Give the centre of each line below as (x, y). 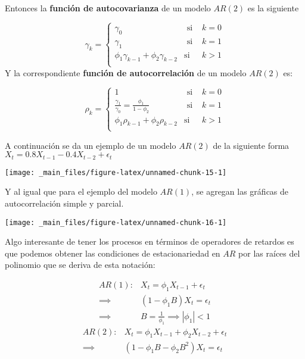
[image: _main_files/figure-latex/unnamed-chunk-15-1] (116, 172)
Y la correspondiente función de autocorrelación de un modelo (126, 72)
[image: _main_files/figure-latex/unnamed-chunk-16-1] (116, 222)
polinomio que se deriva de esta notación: (80, 265)
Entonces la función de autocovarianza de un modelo (108, 8)
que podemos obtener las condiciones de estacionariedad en (113, 253)
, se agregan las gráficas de (240, 191)
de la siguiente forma (251, 145)
